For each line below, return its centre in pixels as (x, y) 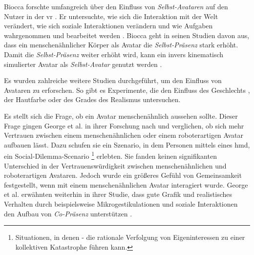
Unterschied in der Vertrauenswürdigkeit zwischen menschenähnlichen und (115, 165)
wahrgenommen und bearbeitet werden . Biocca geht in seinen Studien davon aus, (127, 35)
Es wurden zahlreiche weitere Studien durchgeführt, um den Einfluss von (113, 80)
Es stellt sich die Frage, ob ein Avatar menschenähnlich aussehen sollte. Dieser (121, 116)
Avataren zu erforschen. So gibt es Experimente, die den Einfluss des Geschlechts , (127, 90)
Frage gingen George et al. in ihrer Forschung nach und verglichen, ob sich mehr (124, 125)
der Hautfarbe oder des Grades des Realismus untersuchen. (92, 99)
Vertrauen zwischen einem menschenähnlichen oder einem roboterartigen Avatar (124, 135)
